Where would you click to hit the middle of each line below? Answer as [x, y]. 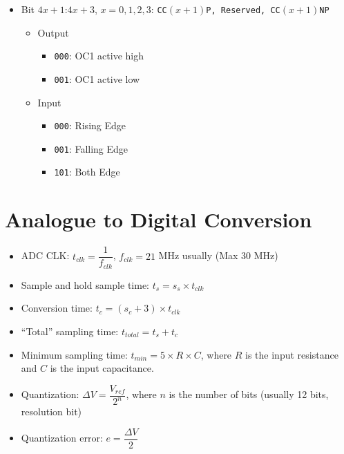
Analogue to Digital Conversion [159, 219]
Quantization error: [62, 438]
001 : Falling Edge [91, 148]
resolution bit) [51, 412]
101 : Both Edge [87, 172]
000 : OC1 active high [99, 56]
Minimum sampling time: [74, 354]
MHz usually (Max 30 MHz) [218, 255]
